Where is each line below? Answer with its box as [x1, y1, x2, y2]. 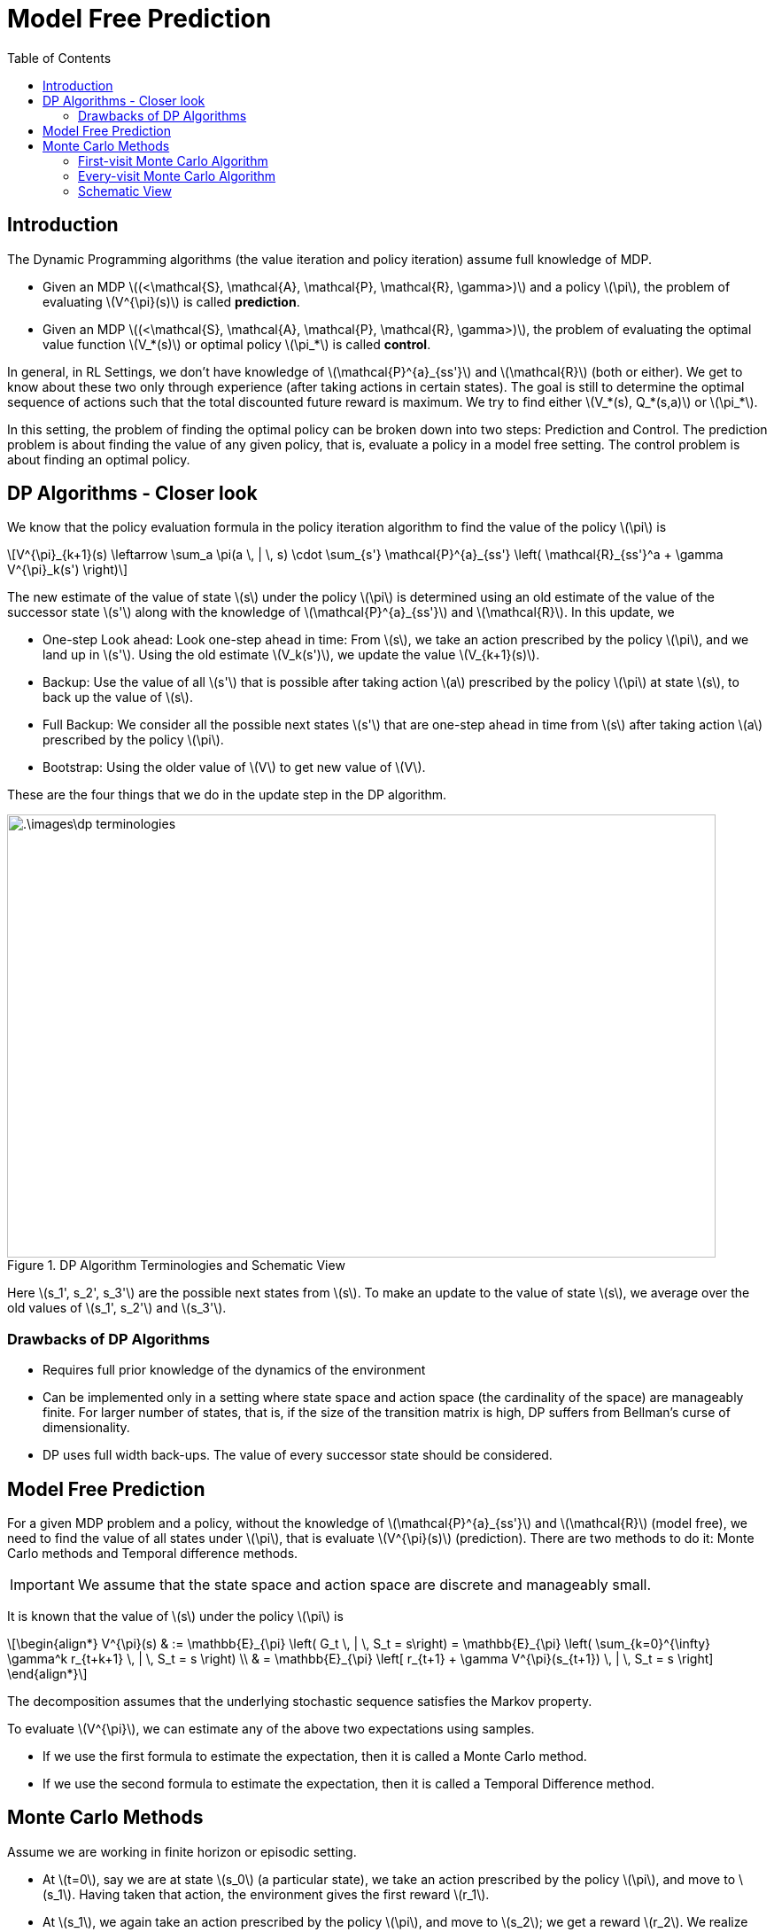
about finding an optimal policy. [7, 451, 190, 467]
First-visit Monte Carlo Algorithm [78, 152, 268, 168]
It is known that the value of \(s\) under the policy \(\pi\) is [7, 1609, 344, 1624]
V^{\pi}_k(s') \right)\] [7, 562, 128, 578]
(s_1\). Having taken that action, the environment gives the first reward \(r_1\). [43, 1886, 490, 1902]
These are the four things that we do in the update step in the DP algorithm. [7, 787, 447, 803]
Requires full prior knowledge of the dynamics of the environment [43, 1362, 426, 1378]
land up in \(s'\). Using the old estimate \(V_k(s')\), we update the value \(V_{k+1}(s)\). [43, 647, 540, 663]
